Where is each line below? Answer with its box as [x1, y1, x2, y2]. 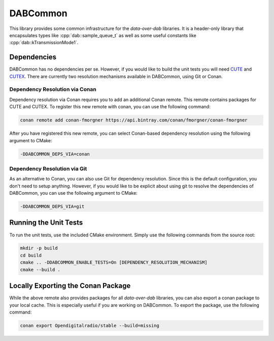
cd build [20, 252, 42, 258]
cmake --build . [20, 267, 61, 272]
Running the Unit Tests [9, 219, 83, 227]
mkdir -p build [20, 245, 58, 251]
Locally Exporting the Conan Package [9, 282, 131, 290]
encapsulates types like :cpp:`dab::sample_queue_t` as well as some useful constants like [9, 32, 196, 38]
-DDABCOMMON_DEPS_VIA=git [20, 204, 85, 209]
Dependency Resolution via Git [9, 165, 87, 172]
